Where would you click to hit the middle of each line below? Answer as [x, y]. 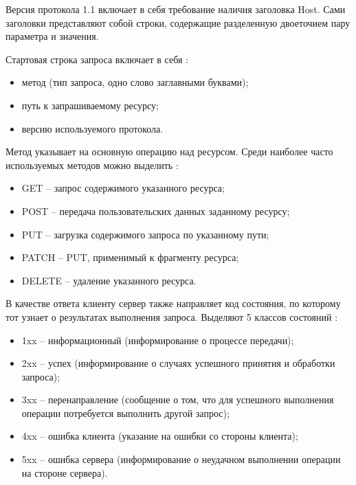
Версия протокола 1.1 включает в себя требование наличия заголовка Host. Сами [176, 9]
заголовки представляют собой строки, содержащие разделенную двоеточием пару [178, 22]
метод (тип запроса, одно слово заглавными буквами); [135, 82]
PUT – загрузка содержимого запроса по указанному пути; [145, 234]
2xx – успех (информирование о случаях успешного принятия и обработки [178, 363]
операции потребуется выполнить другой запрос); [125, 413]
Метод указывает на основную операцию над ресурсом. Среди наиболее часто [169, 151]
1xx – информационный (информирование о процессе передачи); [158, 340]
